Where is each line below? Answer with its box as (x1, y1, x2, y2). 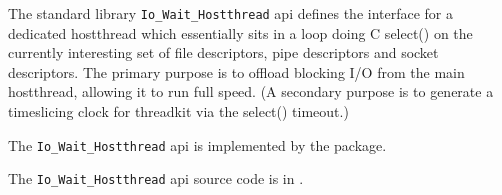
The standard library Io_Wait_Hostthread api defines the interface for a (8, 3, 454, 23)
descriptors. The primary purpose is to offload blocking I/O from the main (8, 61, 465, 82)
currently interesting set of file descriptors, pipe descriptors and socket (8, 42, 439, 63)
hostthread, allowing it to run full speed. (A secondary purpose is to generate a (8, 81, 494, 102)
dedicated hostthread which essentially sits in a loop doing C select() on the (8, 22, 473, 43)
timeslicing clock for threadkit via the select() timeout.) (8, 101, 349, 122)
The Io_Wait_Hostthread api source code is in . (8, 168, 304, 189)
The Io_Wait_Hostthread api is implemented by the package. (8, 134, 387, 155)
